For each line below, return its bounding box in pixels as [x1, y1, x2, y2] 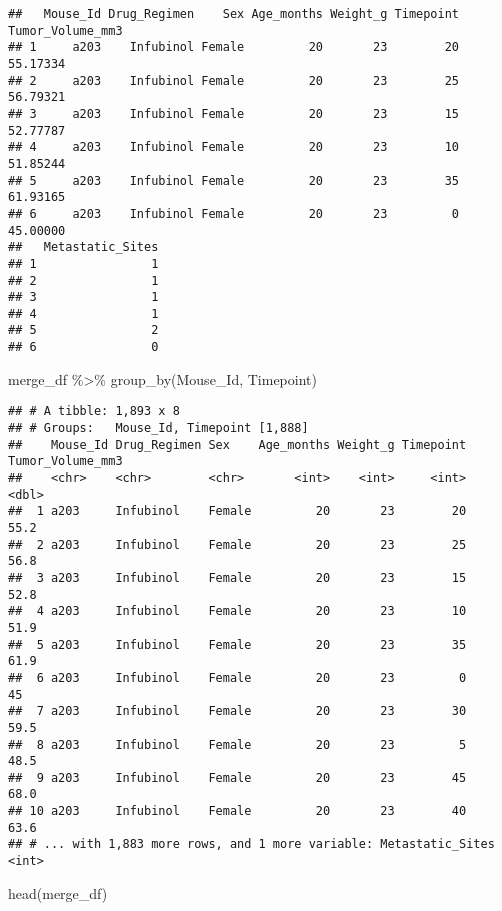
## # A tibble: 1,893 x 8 [8, 404, 180, 419]
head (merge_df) [8, 882, 108, 903]
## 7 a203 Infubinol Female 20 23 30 [8, 704, 467, 719]
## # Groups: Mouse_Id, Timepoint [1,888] [8, 421, 309, 436]
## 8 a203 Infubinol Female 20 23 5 [8, 737, 467, 752]
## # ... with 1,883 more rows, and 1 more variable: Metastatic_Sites [8, 837, 495, 852]
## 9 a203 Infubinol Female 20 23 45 [8, 770, 467, 785]
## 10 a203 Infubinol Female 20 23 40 [8, 804, 467, 819]
